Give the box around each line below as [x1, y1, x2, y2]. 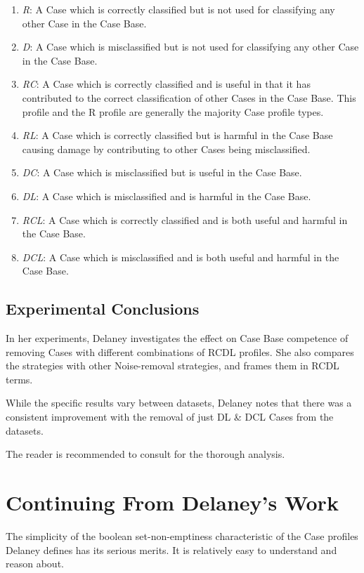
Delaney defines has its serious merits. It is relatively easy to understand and [6, 542, 337, 557]
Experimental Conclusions [6, 298, 200, 320]
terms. [6, 371, 33, 386]
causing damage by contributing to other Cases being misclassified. [22, 141, 311, 156]
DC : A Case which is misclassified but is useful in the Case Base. [22, 165, 302, 180]
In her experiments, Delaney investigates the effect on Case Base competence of [6, 331, 349, 345]
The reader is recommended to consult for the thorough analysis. [6, 447, 285, 461]
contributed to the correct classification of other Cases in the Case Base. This [22, 90, 356, 105]
